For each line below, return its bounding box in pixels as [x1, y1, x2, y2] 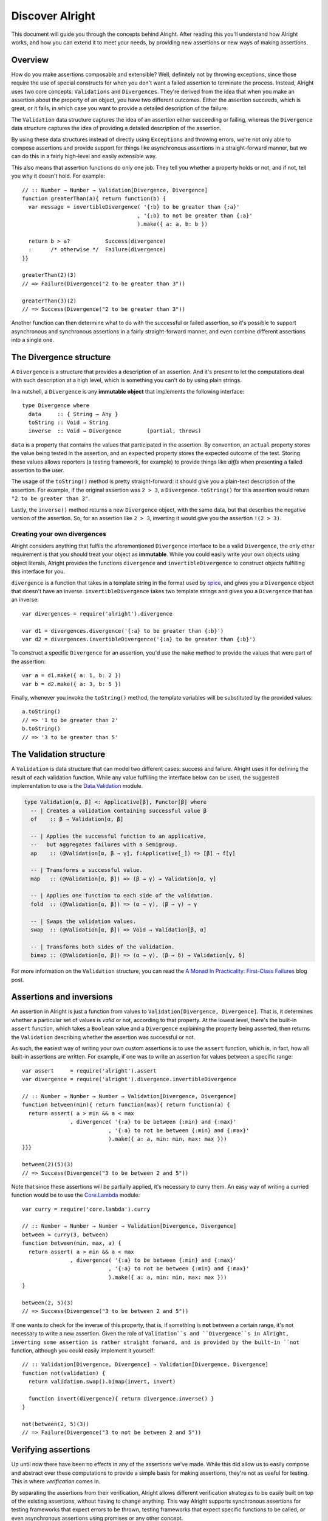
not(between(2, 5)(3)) [22, 1421, 90, 1428]
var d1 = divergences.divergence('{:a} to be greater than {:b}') [22, 627, 224, 634]
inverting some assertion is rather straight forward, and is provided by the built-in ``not [11, 1338, 300, 1346]
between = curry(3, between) [22, 1231, 109, 1238]
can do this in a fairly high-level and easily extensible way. [11, 153, 157, 160]
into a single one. [11, 336, 55, 344]
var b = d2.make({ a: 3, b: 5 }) [22, 680, 121, 687]
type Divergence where [22, 402, 90, 409]
